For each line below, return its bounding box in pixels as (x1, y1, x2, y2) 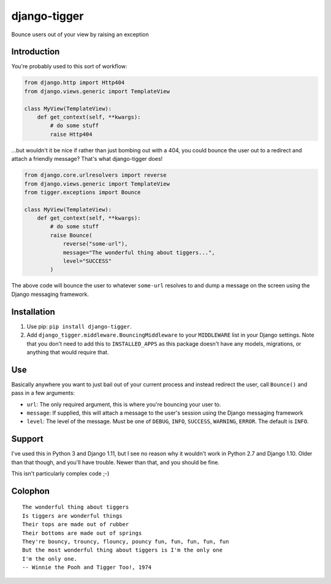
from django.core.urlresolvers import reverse (24, 172, 167, 179)
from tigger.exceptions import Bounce (24, 189, 141, 196)
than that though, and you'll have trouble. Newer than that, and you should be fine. (11, 458, 220, 466)
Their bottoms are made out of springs (22, 529, 142, 537)
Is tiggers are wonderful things (22, 512, 123, 519)
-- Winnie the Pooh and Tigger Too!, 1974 (22, 564, 152, 571)
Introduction (11, 47, 60, 57)
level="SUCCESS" (63, 258, 112, 265)
